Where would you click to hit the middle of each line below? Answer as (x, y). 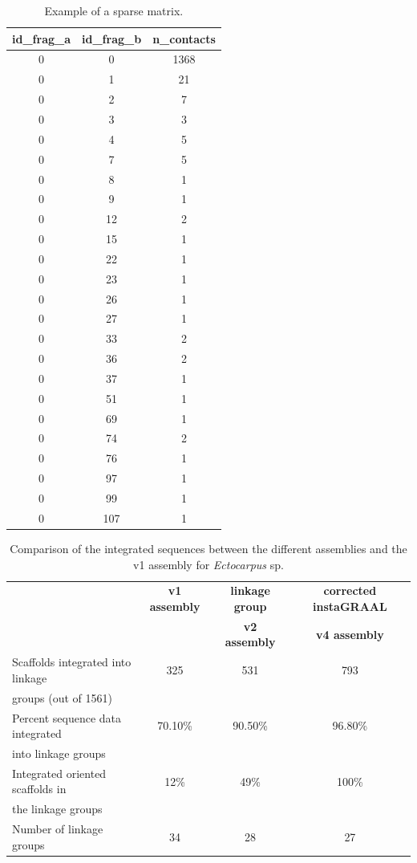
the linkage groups (57, 809)
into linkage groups (59, 753)
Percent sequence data (67, 717)
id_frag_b (112, 38)
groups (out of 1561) (62, 697)
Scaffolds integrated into (72, 662)
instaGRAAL (350, 606)
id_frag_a (41, 38)
